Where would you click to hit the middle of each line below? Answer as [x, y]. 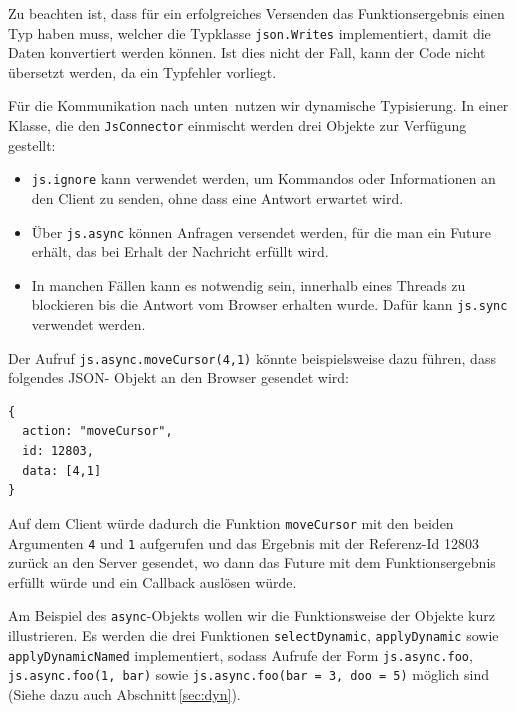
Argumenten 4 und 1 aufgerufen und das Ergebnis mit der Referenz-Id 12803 [243, 542]
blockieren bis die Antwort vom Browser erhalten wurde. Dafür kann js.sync [269, 304]
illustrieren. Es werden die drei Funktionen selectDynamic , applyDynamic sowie [253, 635]
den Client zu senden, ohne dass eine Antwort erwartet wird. [217, 197]
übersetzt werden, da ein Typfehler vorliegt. [142, 71]
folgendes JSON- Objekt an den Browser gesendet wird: [179, 377]
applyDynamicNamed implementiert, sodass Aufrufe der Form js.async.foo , [240, 654]
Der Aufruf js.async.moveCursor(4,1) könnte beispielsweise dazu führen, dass [252, 357]
